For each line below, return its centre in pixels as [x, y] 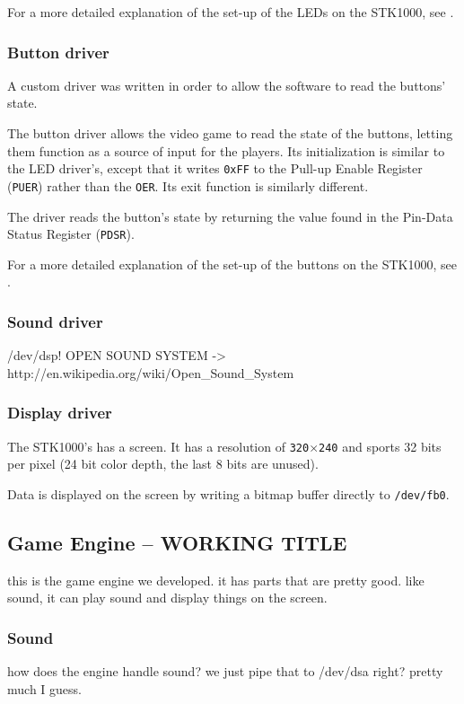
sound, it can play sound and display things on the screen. [167, 598]
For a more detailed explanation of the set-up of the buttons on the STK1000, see [232, 264]
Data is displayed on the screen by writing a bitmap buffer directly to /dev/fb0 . [228, 493]
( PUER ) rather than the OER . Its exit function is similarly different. [188, 185]
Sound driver [55, 321]
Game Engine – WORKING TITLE [177, 542]
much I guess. [44, 688]
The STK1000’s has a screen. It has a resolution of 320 [158, 446]
